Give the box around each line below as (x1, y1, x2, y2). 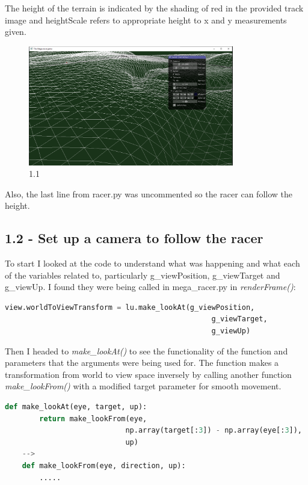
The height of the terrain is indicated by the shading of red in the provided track (5, 2, 304, 14)
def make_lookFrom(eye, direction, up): (22, 462, 186, 470)
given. (5, 25, 26, 38)
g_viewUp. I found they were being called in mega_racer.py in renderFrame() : (5, 280, 296, 293)
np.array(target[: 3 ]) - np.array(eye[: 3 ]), (125, 426, 303, 435)
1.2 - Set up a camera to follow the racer (5, 229, 263, 247)
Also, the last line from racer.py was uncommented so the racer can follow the (5, 187, 293, 200)
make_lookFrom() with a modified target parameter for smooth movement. (5, 380, 282, 392)
